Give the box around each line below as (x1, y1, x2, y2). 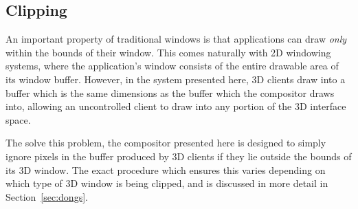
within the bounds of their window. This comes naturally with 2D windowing (5, 45, 331, 59)
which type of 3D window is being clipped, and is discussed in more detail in (5, 176, 328, 190)
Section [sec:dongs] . (5, 189, 88, 203)
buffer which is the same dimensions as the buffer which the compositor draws (5, 85, 335, 100)
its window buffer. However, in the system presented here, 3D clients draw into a (5, 71, 346, 86)
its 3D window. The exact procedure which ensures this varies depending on (5, 162, 326, 177)
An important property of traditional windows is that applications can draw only (5, 32, 347, 46)
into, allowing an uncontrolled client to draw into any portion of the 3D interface (5, 99, 346, 113)
